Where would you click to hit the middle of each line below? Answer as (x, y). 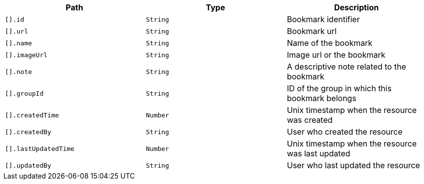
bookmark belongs (321, 98)
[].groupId (24, 93)
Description (356, 7)
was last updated (318, 153)
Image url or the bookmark (336, 55)
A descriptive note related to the (346, 67)
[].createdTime (32, 115)
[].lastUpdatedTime (40, 148)
